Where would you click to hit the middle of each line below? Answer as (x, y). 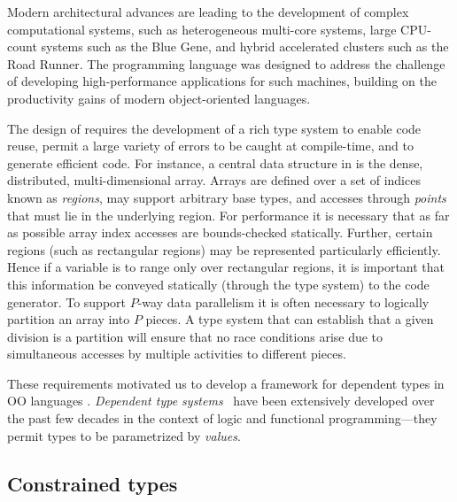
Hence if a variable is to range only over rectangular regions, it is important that (226, 267)
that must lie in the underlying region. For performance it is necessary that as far (228, 215)
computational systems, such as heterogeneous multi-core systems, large (202, 29)
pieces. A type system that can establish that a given (290, 319)
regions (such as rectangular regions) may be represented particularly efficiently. (224, 249)
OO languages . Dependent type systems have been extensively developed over (221, 401)
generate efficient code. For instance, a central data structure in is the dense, (215, 162)
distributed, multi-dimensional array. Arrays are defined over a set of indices (214, 180)
